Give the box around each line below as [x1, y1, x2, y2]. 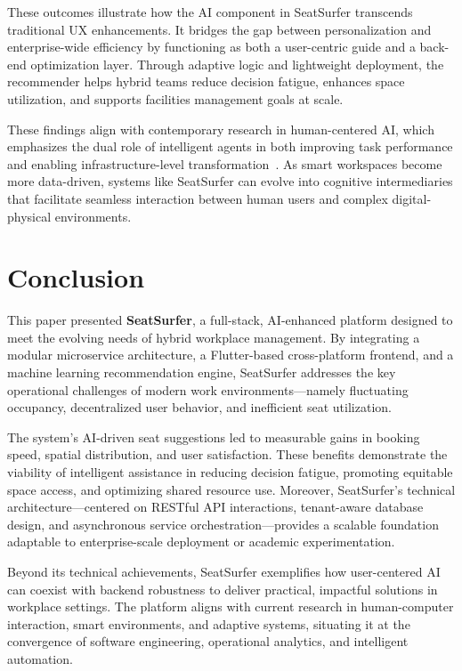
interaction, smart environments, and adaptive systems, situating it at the [7, 614, 410, 633]
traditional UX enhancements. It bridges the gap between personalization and [7, 20, 432, 38]
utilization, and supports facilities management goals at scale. [7, 89, 344, 108]
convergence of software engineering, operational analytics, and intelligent [7, 632, 409, 651]
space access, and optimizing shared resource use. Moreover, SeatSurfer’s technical [7, 480, 456, 498]
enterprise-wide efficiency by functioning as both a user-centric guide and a [7, 37, 416, 56]
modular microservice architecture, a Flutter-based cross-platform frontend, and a [7, 345, 454, 364]
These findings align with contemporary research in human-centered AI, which [7, 119, 434, 138]
